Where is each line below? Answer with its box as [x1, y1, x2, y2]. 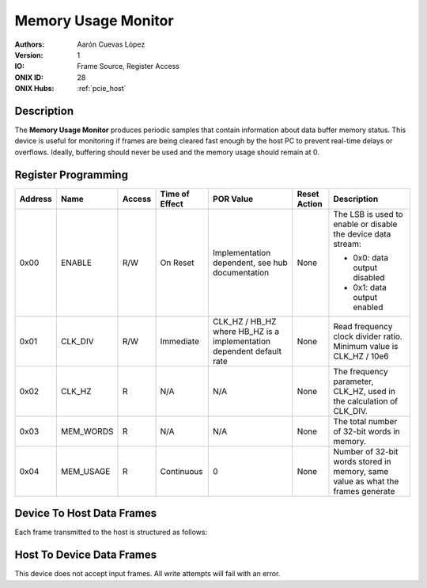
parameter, [333, 376, 374, 387]
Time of [160, 188, 190, 199]
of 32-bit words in [333, 426, 401, 437]
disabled [353, 271, 385, 283]
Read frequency [333, 321, 393, 332]
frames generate [333, 485, 395, 496]
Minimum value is [333, 340, 399, 351]
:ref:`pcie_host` [77, 84, 127, 93]
